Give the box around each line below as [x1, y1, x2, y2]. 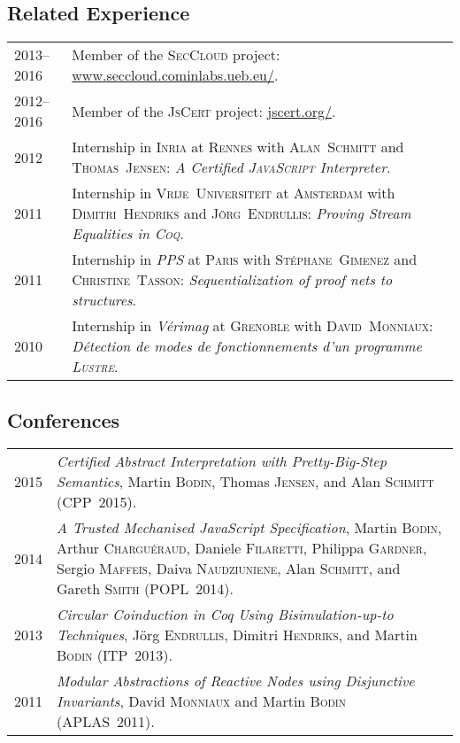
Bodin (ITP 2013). [57, 645, 172, 666]
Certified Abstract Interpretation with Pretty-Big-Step [57, 451, 387, 472]
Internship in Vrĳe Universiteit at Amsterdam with [72, 182, 395, 204]
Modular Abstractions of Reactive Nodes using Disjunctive [57, 670, 415, 692]
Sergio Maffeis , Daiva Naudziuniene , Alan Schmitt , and [57, 558, 401, 579]
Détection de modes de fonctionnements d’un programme [72, 336, 422, 357]
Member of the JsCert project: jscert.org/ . [72, 100, 336, 121]
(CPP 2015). [57, 491, 137, 513]
